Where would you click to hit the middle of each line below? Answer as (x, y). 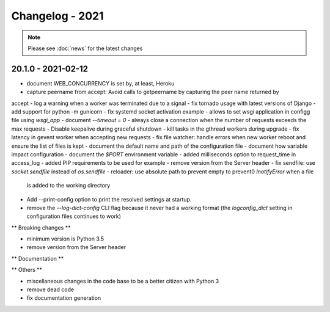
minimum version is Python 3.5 (65, 239)
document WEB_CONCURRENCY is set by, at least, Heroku (101, 83)
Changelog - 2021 (57, 16)
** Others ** (27, 270)
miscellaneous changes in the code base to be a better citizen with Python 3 (123, 281)
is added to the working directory (68, 186)
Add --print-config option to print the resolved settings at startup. (109, 199)
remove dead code (50, 289)
